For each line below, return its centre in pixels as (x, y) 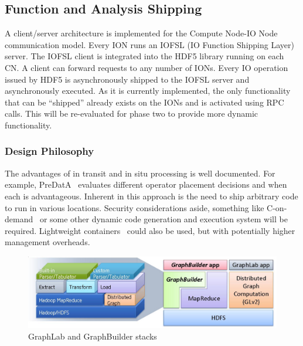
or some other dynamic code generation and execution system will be (164, 219)
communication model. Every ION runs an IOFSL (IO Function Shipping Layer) (149, 44)
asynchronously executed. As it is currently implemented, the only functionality (148, 91)
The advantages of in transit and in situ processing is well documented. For (140, 173)
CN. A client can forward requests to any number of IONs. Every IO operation (147, 67)
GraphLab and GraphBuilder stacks (93, 336)
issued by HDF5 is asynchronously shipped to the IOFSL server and (127, 79)
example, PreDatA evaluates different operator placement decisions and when (146, 184)
